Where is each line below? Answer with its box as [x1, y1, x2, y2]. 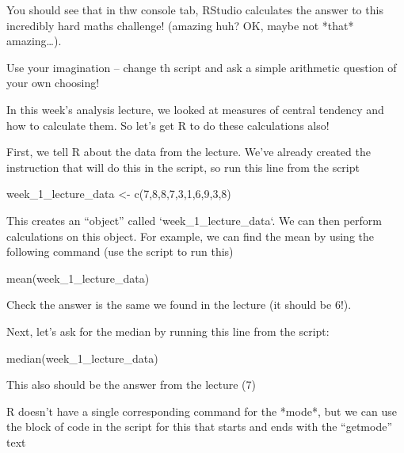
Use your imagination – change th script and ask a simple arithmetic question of [6, 59, 397, 75]
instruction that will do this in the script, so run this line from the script [6, 158, 360, 175]
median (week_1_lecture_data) [6, 349, 158, 366]
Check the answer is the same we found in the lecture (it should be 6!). [6, 296, 352, 313]
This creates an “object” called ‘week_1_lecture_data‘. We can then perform [6, 211, 382, 228]
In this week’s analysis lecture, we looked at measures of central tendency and [6, 101, 384, 117]
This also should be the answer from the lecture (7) [6, 376, 257, 393]
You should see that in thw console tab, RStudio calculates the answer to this [6, 2, 383, 17]
